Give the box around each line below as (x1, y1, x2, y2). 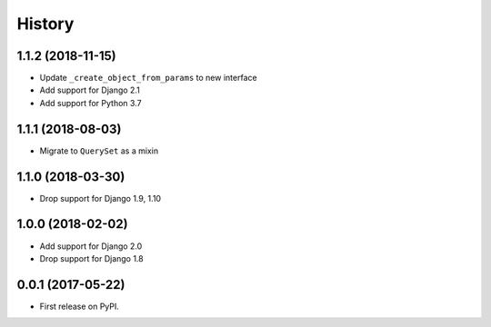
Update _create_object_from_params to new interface (39, 73, 258, 84)
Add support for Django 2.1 (39, 84, 140, 95)
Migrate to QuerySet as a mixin (39, 145, 159, 156)
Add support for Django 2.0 (39, 241, 143, 252)
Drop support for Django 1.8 (39, 253, 145, 263)
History (16, 14, 75, 34)
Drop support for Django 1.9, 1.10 (39, 193, 162, 203)
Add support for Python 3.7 (39, 97, 142, 108)
